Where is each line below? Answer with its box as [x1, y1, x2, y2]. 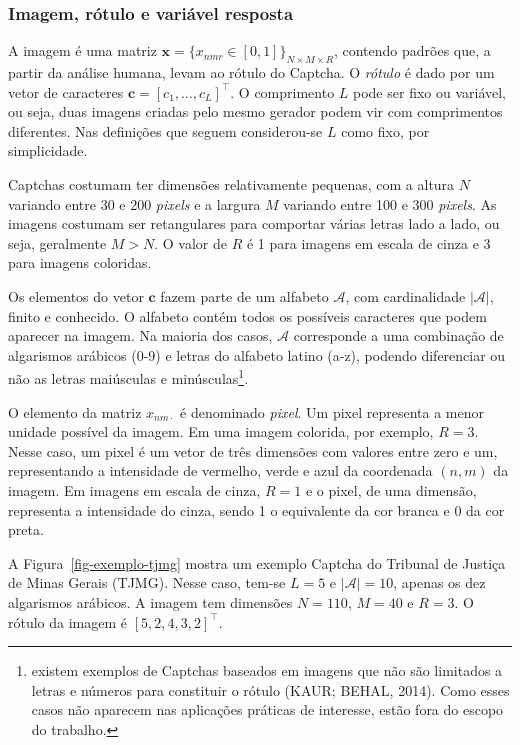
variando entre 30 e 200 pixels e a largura [8, 193, 261, 214]
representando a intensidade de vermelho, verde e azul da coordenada [8, 460, 433, 481]
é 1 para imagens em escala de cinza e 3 [246, 232, 491, 253]
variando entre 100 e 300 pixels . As [283, 193, 497, 214]
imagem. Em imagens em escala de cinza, [8, 479, 261, 500]
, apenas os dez [393, 572, 486, 593]
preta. [8, 519, 44, 540]
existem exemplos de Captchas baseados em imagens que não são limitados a [31, 660, 503, 681]
